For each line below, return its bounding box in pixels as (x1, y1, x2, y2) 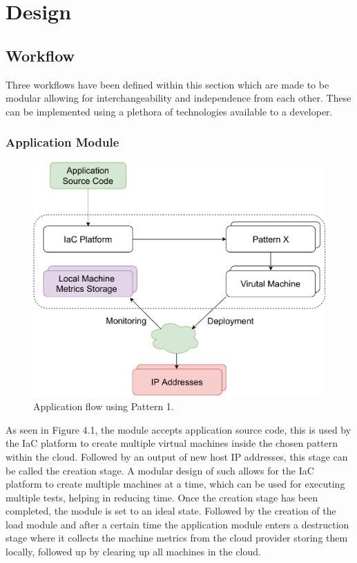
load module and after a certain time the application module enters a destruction (6, 517, 349, 531)
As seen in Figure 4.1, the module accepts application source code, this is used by (6, 422, 351, 436)
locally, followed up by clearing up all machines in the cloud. (6, 544, 261, 559)
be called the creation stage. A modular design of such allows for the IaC (6, 463, 314, 477)
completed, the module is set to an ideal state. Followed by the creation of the (6, 504, 336, 518)
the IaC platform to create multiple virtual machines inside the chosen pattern (6, 436, 338, 450)
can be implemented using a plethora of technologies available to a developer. (6, 104, 333, 118)
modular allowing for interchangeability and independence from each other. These (6, 91, 351, 105)
